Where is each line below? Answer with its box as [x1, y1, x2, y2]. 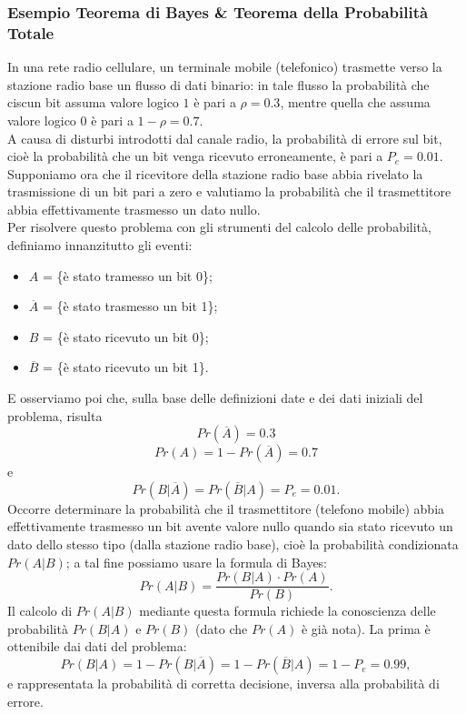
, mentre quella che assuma [280, 93, 431, 112]
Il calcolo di [7, 601, 73, 620]
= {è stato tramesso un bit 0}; [42, 266, 213, 285]
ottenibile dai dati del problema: [7, 637, 187, 656]
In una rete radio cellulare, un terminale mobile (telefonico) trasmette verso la [7, 57, 442, 76]
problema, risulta [7, 406, 103, 425]
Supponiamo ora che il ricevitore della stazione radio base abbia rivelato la [7, 164, 423, 183]
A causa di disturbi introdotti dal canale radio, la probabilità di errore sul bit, [7, 128, 442, 147]
